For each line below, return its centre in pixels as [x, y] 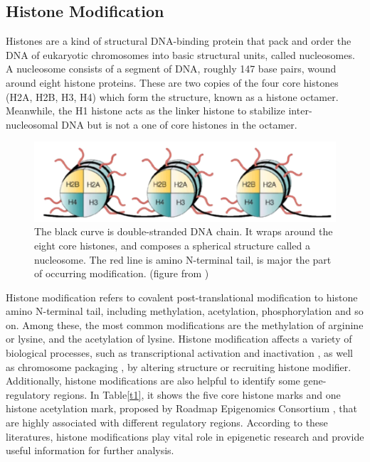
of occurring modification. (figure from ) [122, 273]
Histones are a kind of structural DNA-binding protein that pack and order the [179, 41]
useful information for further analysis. [90, 450]
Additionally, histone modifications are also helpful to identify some [153, 381]
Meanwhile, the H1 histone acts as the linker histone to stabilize [146, 111]
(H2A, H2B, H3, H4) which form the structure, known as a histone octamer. [172, 96]
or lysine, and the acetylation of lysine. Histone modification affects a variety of [179, 339]
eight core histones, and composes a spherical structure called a [172, 245]
